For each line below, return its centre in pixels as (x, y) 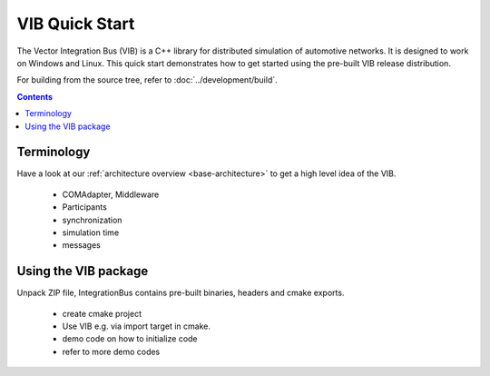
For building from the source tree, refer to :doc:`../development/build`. (147, 80)
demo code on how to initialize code (130, 339)
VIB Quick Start (76, 24)
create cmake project (102, 313)
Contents (35, 96)
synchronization (92, 220)
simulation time (91, 233)
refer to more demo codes (111, 351)
